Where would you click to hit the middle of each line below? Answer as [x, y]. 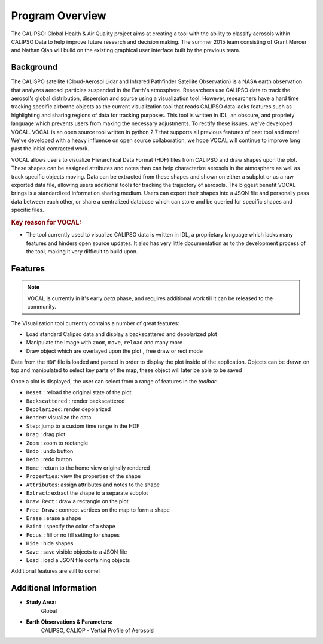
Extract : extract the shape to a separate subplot [87, 493]
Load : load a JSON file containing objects [78, 560]
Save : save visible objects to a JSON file [77, 552]
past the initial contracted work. [50, 149]
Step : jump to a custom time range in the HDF [83, 426]
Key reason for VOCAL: [46, 222]
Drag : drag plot [46, 434]
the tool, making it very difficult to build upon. [82, 251]
